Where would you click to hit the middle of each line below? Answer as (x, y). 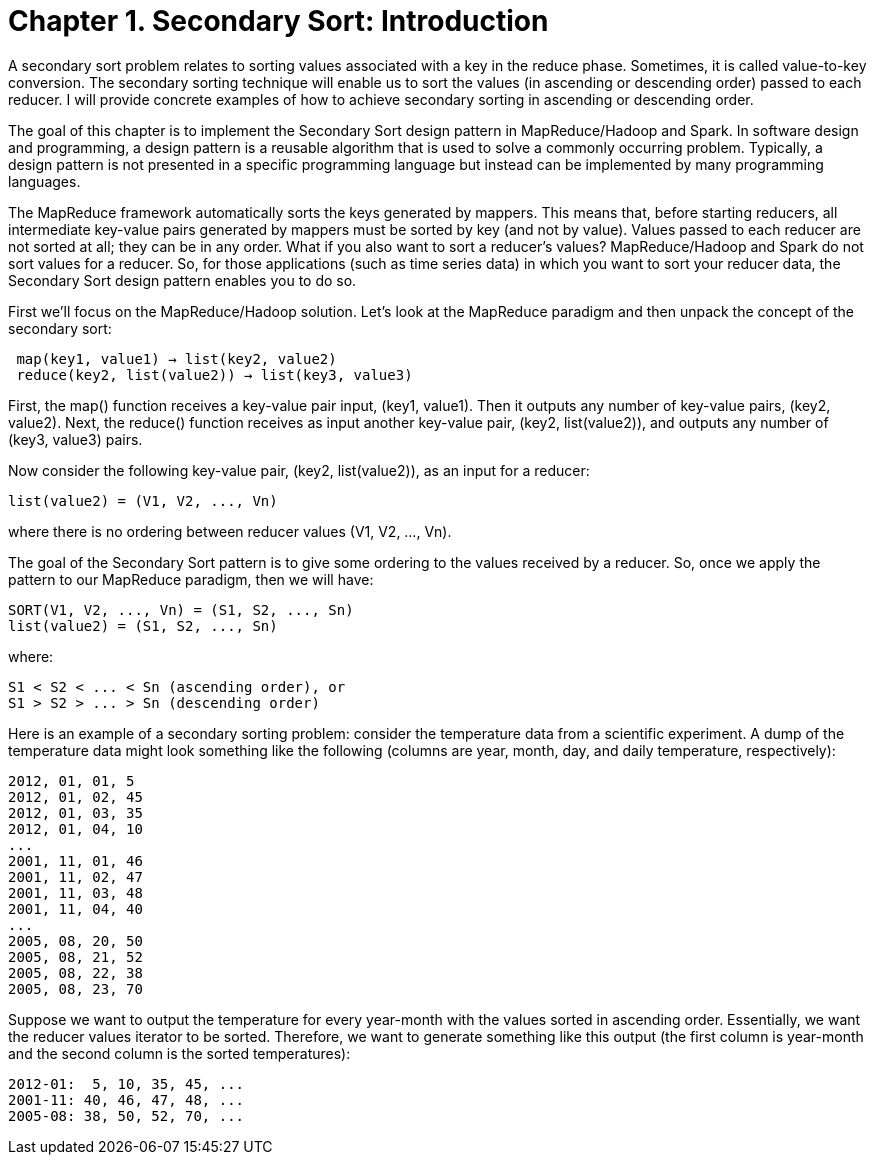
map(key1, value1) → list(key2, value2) (176, 358)
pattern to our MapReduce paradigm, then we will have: (191, 579)
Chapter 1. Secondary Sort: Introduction (278, 21)
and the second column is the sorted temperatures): (179, 1053)
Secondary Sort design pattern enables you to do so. (182, 280)
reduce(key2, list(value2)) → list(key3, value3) (214, 374)
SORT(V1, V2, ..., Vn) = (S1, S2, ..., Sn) (181, 609)
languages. (44, 181)
